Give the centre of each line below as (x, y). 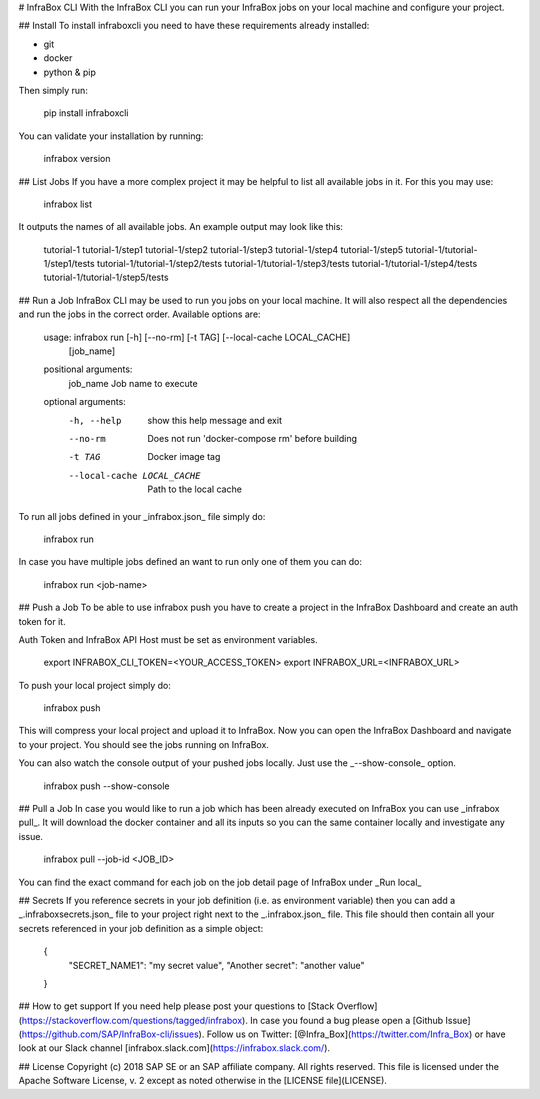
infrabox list (67, 204)
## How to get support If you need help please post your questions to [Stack (176, 1006)
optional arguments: (85, 402)
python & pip (70, 72)
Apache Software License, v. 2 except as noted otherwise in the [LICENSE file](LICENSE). (202, 1081)
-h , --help (95, 420)
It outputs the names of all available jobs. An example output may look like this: (181, 227)
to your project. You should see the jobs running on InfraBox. (144, 744)
